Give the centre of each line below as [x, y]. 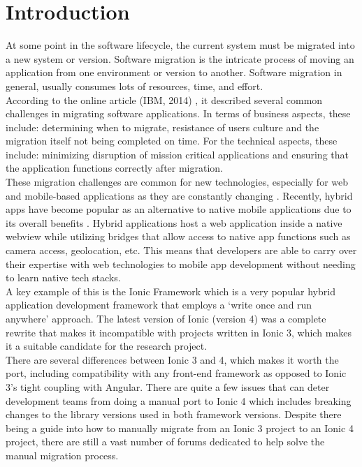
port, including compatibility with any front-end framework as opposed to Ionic [176, 373]
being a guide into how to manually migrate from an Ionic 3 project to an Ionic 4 [180, 428]
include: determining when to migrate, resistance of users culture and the [162, 127]
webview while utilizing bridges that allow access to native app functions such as [178, 236]
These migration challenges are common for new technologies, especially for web [177, 182]
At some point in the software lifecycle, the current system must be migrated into [180, 45]
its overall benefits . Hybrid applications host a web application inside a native [174, 222]
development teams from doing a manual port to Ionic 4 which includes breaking [179, 400]
